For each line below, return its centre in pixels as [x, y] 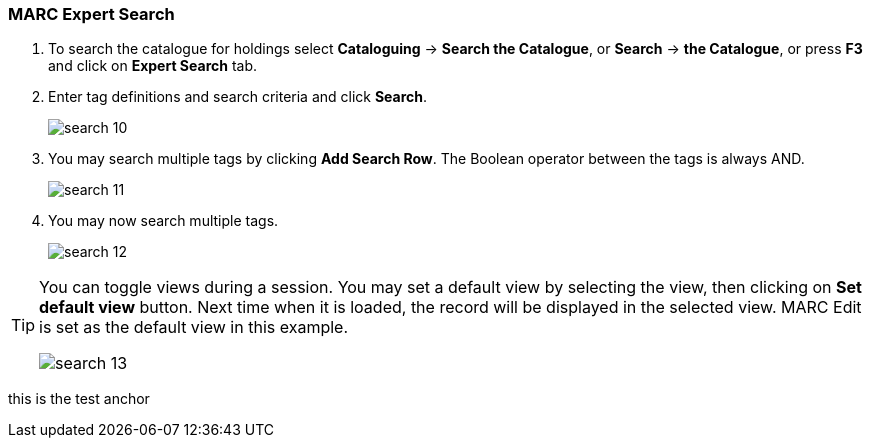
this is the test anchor [79, 399]
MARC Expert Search [91, 14]
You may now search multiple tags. [163, 221]
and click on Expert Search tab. [153, 66]
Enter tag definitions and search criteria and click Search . [238, 97]
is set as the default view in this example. [194, 327]
